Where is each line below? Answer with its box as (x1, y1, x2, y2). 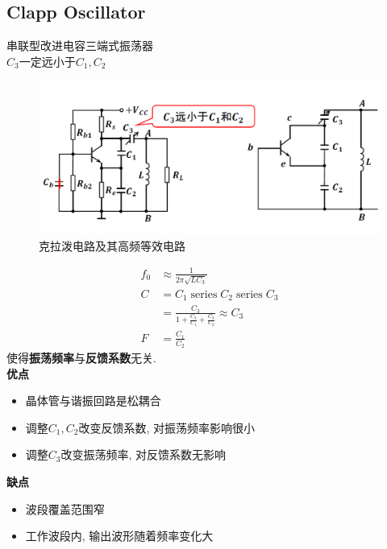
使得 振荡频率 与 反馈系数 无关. (6, 349, 156, 366)
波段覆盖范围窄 (25, 500, 105, 517)
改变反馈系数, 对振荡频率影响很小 (78, 419, 255, 435)
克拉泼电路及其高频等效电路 (39, 237, 185, 254)
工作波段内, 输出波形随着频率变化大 (25, 527, 214, 544)
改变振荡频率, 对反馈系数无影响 (60, 446, 227, 463)
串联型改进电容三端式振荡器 (6, 37, 153, 54)
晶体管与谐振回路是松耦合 (25, 392, 161, 409)
